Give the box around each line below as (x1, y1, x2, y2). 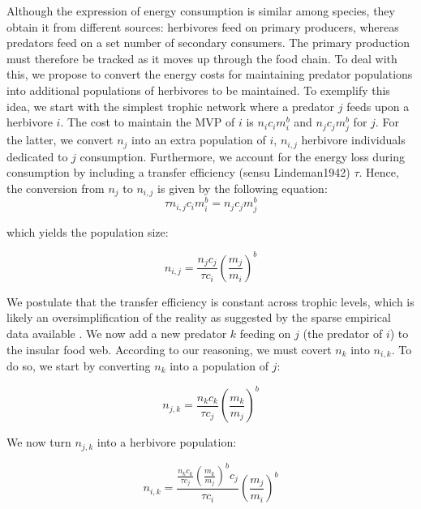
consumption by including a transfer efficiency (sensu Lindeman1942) (6, 164, 350, 181)
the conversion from (6, 179, 105, 196)
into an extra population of (131, 131, 266, 148)
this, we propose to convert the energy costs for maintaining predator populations (6, 66, 413, 83)
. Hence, (359, 164, 399, 181)
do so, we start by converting (6, 357, 151, 374)
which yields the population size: (6, 223, 169, 240)
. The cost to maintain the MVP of (60, 113, 235, 130)
